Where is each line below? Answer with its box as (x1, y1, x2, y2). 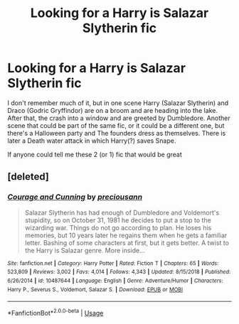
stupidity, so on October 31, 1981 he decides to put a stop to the (24, 215, 211, 225)
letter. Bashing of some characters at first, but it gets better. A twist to (24, 238, 230, 247)
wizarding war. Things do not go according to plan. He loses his (24, 223, 212, 232)
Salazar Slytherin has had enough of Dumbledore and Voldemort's (24, 208, 220, 217)
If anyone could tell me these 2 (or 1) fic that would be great (7, 150, 183, 158)
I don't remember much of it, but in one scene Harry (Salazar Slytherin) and (7, 98, 229, 107)
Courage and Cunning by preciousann (7, 192, 143, 202)
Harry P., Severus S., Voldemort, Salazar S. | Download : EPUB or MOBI (7, 286, 184, 293)
